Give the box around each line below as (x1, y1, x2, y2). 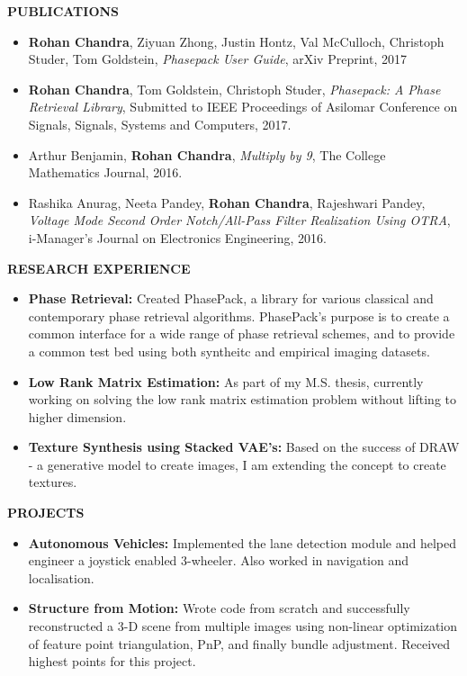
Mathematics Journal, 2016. (28, 163, 183, 182)
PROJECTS (7, 503, 85, 522)
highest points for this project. (28, 652, 196, 671)
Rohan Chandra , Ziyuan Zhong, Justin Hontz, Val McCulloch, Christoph (28, 32, 445, 50)
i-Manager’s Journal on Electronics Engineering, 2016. (28, 228, 327, 247)
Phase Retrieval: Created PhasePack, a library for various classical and (28, 289, 434, 308)
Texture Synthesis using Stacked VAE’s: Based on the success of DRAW (28, 437, 460, 456)
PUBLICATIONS (7, 2, 120, 20)
